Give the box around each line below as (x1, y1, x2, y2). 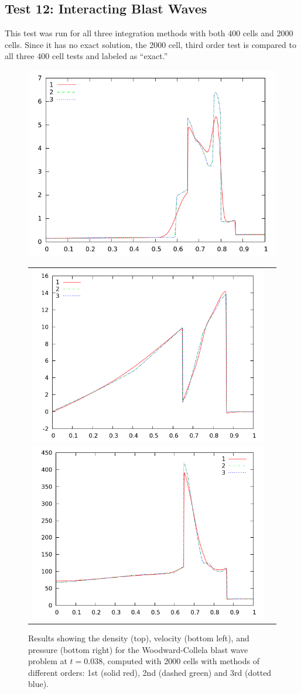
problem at (28, 655, 67, 667)
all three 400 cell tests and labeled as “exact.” (5, 50, 168, 62)
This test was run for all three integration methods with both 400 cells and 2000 (5, 27, 293, 39)
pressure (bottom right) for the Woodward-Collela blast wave (28, 643, 248, 655)
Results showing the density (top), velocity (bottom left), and (28, 632, 249, 644)
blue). (28, 678, 49, 690)
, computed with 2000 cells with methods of (102, 655, 259, 667)
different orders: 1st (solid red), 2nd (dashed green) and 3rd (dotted (28, 666, 272, 678)
